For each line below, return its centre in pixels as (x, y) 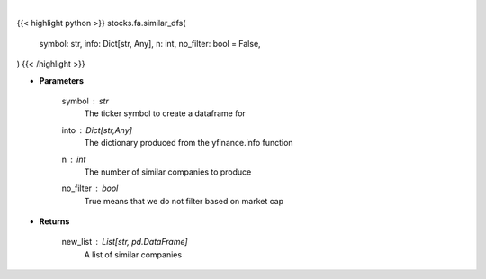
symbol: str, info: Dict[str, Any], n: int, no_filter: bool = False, (150, 43)
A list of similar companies (133, 254)
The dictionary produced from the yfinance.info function (189, 143)
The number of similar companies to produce (168, 172)
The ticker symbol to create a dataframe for (165, 113)
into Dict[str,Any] (97, 130)
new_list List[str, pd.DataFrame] (125, 242)
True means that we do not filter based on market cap (184, 201)
